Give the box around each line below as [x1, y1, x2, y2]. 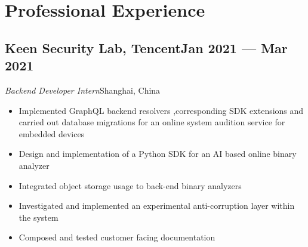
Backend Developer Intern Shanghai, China [5, 84, 161, 96]
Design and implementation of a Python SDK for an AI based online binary [19, 147, 297, 160]
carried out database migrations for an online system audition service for [19, 116, 285, 128]
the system [19, 211, 58, 223]
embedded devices [19, 127, 85, 140]
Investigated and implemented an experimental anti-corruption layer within [19, 199, 295, 212]
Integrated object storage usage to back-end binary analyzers [19, 179, 242, 192]
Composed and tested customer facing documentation [19, 231, 215, 243]
